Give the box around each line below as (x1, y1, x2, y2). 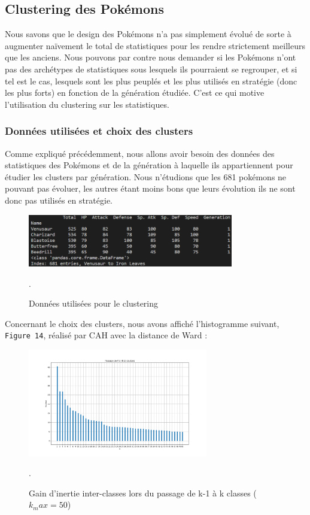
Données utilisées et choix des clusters (5, 123, 193, 138)
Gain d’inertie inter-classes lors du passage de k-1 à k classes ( (29, 486, 257, 499)
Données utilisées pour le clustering (29, 297, 159, 310)
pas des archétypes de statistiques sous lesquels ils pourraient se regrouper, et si (5, 62, 297, 75)
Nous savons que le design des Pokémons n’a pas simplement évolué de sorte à (5, 28, 291, 40)
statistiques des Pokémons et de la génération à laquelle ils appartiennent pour (5, 159, 293, 171)
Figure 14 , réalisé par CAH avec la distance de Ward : (5, 329, 208, 341)
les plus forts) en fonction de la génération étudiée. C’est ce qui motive (5, 86, 265, 99)
